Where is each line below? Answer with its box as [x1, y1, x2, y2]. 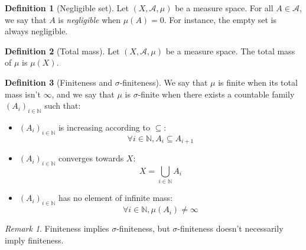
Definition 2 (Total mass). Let [5, 44, 120, 57]
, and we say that [51, 87, 115, 100]
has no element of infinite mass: [58, 191, 173, 204]
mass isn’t [5, 87, 41, 100]
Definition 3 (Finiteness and [5, 76, 112, 88]
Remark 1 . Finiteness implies [5, 222, 109, 235]
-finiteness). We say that [119, 76, 208, 88]
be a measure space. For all [175, 2, 274, 14]
